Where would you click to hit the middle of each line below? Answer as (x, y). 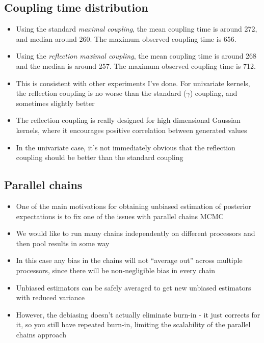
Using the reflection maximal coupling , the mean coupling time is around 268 (136, 56)
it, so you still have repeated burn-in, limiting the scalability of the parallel (133, 324)
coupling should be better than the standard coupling (100, 157)
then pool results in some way (63, 243)
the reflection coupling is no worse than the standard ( (101, 93)
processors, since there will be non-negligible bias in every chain (115, 270)
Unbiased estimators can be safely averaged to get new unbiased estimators (134, 287)
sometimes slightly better (55, 103)
